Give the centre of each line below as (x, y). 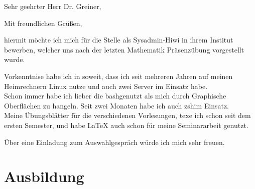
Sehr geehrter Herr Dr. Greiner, (53, 6)
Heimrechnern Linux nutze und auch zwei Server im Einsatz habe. (106, 86)
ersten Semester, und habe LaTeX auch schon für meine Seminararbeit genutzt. (126, 125)
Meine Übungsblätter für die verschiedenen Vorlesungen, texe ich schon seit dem (127, 115)
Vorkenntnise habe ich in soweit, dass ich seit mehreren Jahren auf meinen (118, 76)
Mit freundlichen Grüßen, (43, 23)
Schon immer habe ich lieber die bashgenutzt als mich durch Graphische (115, 96)
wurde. (15, 59)
